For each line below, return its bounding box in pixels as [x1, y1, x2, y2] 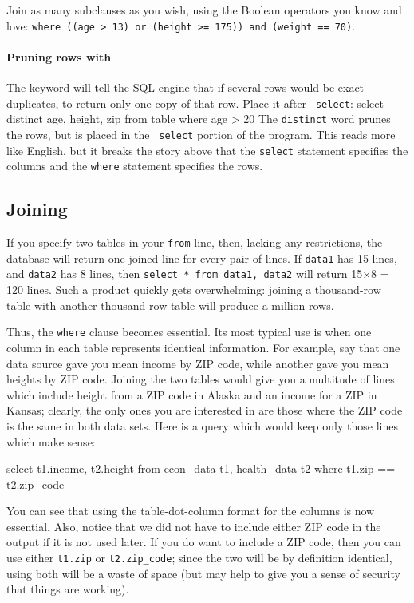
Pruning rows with [6, 48, 112, 65]
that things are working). [6, 581, 129, 597]
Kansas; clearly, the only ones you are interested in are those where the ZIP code [6, 402, 403, 419]
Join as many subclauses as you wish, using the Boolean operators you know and [6, 2, 402, 18]
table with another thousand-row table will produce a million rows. [6, 296, 334, 313]
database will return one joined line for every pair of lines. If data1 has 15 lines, [6, 249, 397, 266]
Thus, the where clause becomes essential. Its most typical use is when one [6, 323, 372, 340]
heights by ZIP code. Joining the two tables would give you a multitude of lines [6, 371, 395, 387]
